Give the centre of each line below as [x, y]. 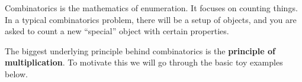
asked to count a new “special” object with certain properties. [117, 31]
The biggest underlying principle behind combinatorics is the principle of [140, 50]
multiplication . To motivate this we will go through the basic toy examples [144, 62]
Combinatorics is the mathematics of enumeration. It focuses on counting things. [151, 8]
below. [16, 73]
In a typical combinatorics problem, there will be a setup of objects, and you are [151, 19]
